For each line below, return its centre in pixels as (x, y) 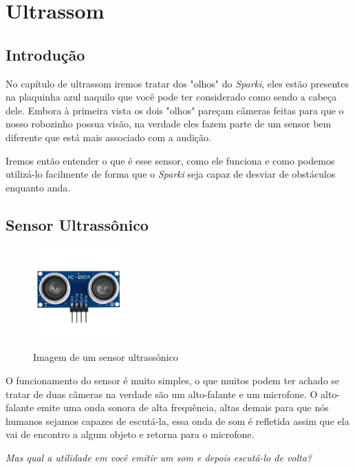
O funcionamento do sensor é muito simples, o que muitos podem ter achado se (173, 380)
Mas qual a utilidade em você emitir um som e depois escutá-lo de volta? (159, 457)
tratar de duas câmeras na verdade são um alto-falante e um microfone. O (162, 394)
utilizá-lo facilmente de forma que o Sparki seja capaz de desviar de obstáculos (171, 174)
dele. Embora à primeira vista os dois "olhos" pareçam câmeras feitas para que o (175, 110)
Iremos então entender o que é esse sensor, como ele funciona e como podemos (170, 160)
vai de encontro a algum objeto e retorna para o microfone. (130, 434)
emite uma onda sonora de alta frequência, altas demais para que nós (183, 407)
